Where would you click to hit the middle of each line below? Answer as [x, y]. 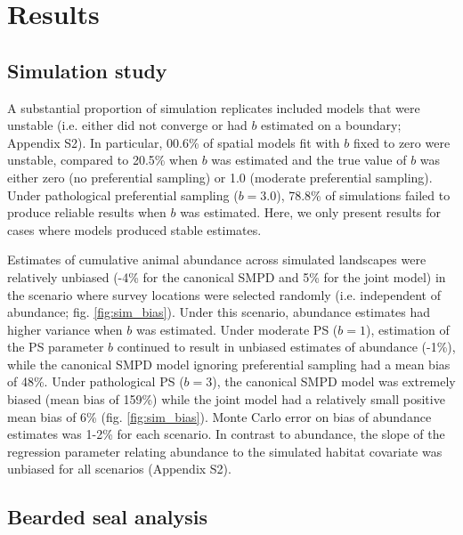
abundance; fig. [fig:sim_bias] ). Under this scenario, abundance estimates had [219, 312]
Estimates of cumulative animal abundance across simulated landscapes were [217, 259]
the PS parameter [56, 347]
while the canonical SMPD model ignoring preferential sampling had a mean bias [229, 364]
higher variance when [65, 329]
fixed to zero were [402, 142]
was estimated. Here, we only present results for [311, 212]
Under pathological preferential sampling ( [123, 195]
